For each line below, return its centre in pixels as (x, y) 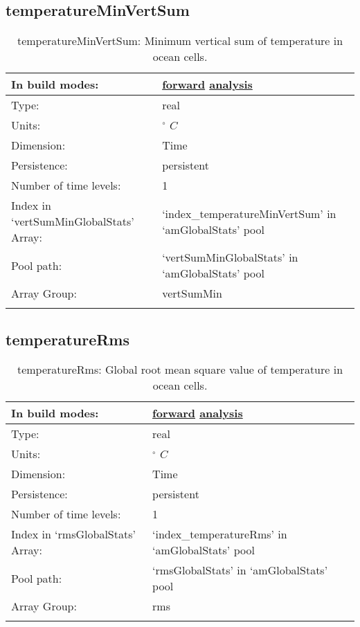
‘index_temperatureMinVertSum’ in (249, 213)
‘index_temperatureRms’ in (220, 534)
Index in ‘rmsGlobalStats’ (73, 534)
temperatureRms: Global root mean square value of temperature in (180, 370)
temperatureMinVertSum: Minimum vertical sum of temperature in (180, 41)
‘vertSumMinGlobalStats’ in (230, 257)
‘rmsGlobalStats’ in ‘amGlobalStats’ (240, 570)
